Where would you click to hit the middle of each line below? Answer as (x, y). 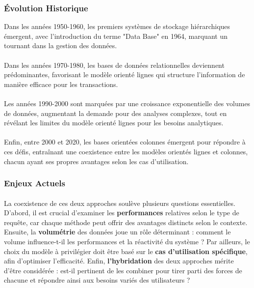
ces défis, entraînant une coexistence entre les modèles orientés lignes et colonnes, (126, 151)
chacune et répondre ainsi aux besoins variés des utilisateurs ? (97, 280)
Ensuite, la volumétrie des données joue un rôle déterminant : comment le (117, 232)
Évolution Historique (46, 8)
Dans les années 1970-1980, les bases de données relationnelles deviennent (114, 65)
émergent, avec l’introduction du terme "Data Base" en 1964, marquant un (116, 36)
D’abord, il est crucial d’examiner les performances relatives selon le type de (122, 213)
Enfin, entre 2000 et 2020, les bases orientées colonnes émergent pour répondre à (125, 142)
